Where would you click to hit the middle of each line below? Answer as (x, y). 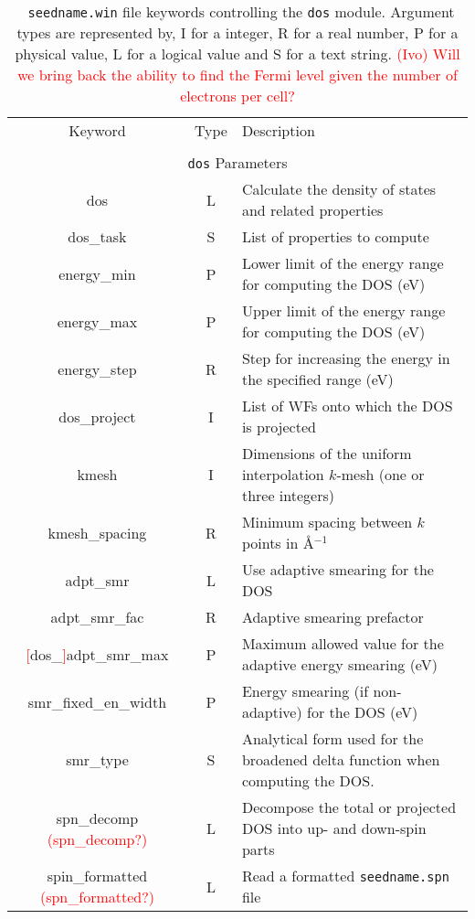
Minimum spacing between (327, 522)
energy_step (97, 369)
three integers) (288, 495)
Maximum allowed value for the (343, 643)
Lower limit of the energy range (343, 263)
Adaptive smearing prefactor (332, 617)
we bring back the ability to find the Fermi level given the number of (237, 75)
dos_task (97, 236)
